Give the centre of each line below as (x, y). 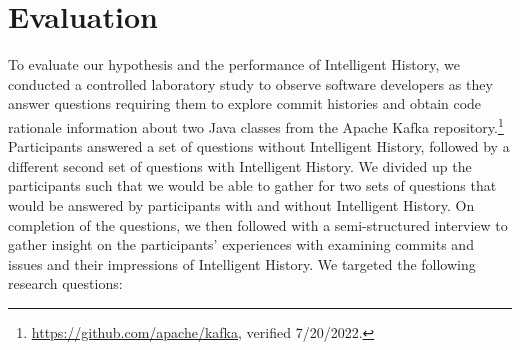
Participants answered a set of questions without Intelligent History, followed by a (259, 146)
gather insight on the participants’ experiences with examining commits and (241, 244)
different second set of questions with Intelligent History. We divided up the (240, 165)
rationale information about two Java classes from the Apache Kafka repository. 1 (256, 125)
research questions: (65, 283)
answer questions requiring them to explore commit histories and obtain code (245, 103)
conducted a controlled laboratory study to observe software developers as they (250, 83)
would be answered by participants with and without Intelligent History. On (241, 204)
